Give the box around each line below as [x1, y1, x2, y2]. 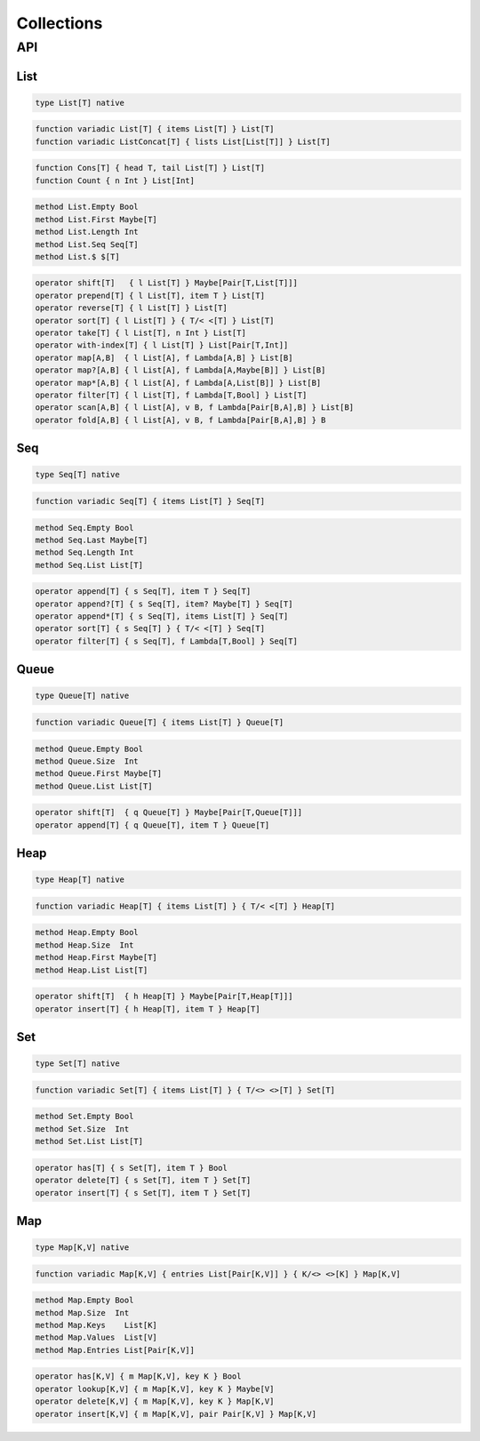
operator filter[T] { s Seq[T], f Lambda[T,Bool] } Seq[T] [35, 636, 298, 646]
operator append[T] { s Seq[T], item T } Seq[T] [35, 587, 252, 596]
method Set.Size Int [35, 1124, 130, 1133]
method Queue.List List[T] [35, 781, 153, 791]
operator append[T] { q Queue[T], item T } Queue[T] [35, 820, 270, 830]
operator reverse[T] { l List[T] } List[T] [35, 303, 228, 313]
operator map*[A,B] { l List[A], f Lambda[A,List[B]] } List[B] [35, 378, 322, 388]
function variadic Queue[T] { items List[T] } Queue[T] [35, 717, 284, 727]
